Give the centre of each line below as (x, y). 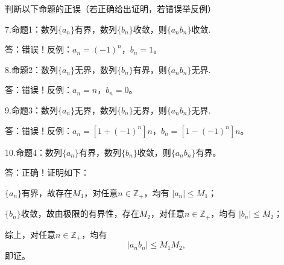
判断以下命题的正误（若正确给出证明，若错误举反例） (110, 8)
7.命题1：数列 (31, 29)
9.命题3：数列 (31, 110)
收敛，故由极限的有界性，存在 (80, 213)
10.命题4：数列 (33, 152)
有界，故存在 (47, 192)
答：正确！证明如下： (47, 172)
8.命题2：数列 (31, 69)
